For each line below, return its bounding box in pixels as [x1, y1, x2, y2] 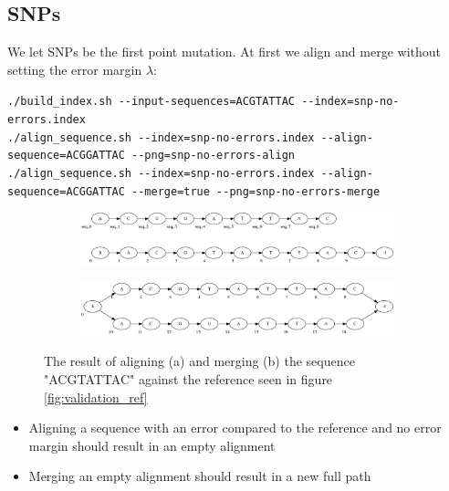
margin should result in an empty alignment [28, 435, 276, 454]
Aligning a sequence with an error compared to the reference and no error [28, 418, 442, 437]
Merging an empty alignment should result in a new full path [28, 466, 371, 486]
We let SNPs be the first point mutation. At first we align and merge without [7, 42, 441, 61]
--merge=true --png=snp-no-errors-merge [131, 184, 381, 198]
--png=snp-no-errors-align [131, 149, 295, 162]
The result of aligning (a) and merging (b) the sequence [44, 351, 355, 371]
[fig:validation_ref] [44, 387, 148, 406]
